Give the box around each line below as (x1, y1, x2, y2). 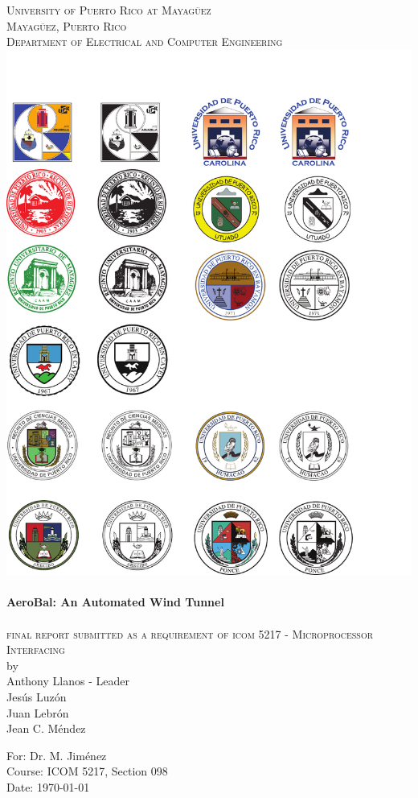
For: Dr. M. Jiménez (6, 746, 107, 763)
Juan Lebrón (6, 704, 69, 721)
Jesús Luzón (6, 688, 67, 705)
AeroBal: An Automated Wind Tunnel (6, 593, 224, 610)
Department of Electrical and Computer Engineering (6, 33, 283, 50)
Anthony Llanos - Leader (6, 672, 129, 689)
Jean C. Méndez (6, 720, 86, 737)
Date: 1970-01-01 (6, 778, 90, 795)
